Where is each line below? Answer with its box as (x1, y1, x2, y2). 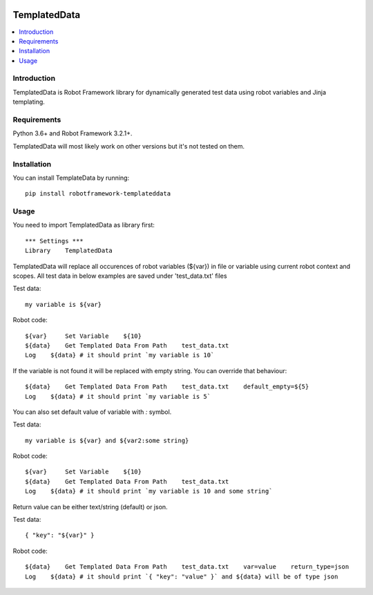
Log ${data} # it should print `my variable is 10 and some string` (25, 487, 273, 495)
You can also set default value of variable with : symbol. (12, 408, 172, 416)
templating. (12, 97, 45, 106)
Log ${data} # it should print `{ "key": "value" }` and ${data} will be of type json (25, 572, 338, 580)
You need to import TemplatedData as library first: (12, 221, 155, 229)
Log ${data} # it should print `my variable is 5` (25, 393, 211, 400)
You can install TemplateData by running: (12, 173, 130, 182)
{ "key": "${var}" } (25, 531, 95, 539)
